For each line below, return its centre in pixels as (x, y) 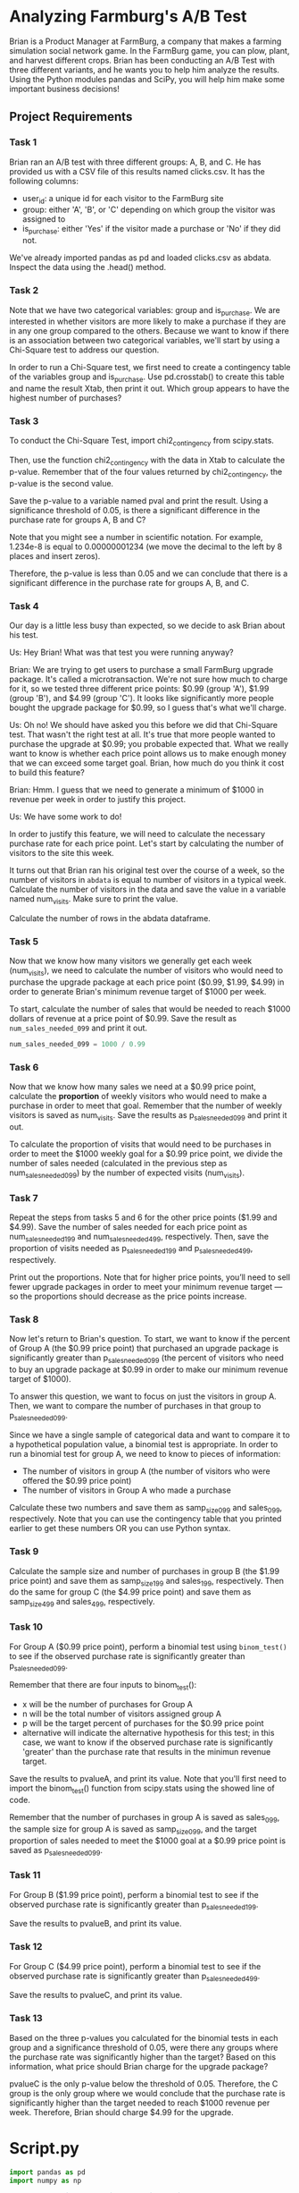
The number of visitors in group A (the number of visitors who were (146, 1471)
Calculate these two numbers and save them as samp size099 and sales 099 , (146, 1508)
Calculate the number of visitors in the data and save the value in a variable (148, 889)
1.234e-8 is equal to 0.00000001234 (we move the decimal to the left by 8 (146, 546)
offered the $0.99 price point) (77, 1480)
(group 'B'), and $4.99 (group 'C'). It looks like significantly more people (141, 699)
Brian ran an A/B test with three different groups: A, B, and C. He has (135, 162)
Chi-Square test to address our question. (84, 350)
